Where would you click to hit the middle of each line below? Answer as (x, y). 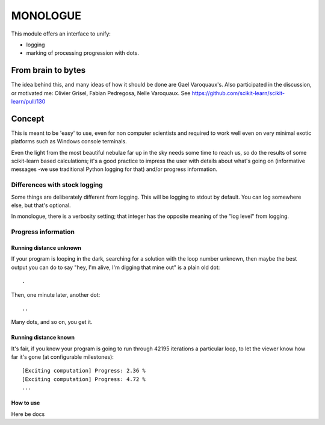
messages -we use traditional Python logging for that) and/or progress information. (114, 169)
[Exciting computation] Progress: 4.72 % (84, 379)
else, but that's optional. (41, 205)
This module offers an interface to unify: (61, 34)
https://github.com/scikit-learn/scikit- (238, 93)
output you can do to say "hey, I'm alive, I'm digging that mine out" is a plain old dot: (116, 267)
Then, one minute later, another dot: (56, 294)
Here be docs (28, 414)
